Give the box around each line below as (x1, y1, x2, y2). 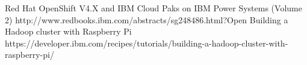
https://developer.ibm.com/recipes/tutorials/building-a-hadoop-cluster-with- (5, 36, 288, 49)
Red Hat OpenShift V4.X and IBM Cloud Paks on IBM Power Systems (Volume (5, 2, 302, 14)
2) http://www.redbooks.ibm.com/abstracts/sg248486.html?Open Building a (5, 13, 288, 26)
